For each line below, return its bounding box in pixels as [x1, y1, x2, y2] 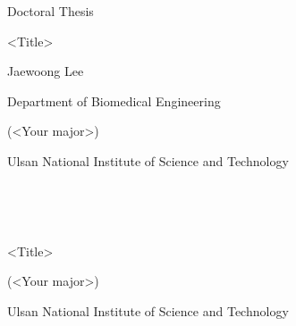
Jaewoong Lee [7, 62, 84, 80]
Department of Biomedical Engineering [7, 91, 221, 110]
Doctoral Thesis [7, 2, 94, 20]
